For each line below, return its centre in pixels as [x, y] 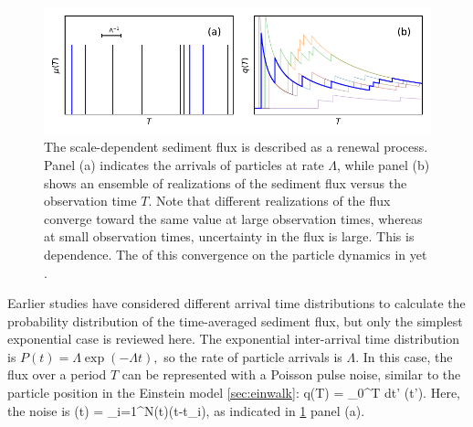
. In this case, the [404, 356]
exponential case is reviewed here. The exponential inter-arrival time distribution [234, 339]
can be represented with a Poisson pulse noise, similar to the [291, 374]
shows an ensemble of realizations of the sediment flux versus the [226, 182]
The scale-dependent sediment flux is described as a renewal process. [236, 147]
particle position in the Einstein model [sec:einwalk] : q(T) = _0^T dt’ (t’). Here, [234, 393]
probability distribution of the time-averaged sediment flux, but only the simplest [235, 320]
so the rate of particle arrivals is [253, 356]
